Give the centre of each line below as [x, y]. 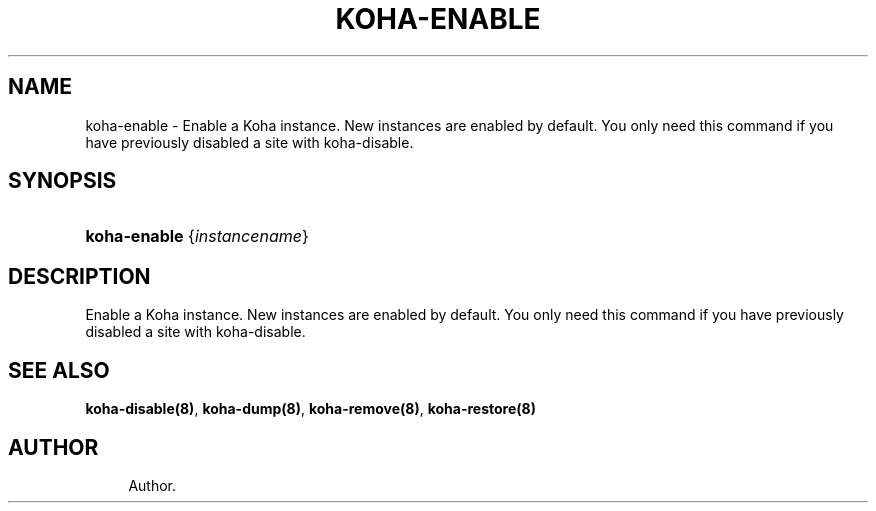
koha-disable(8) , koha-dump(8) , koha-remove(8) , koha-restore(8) [310, 409]
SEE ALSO [59, 370]
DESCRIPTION [79, 276]
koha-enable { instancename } [197, 236]
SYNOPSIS [62, 181]
